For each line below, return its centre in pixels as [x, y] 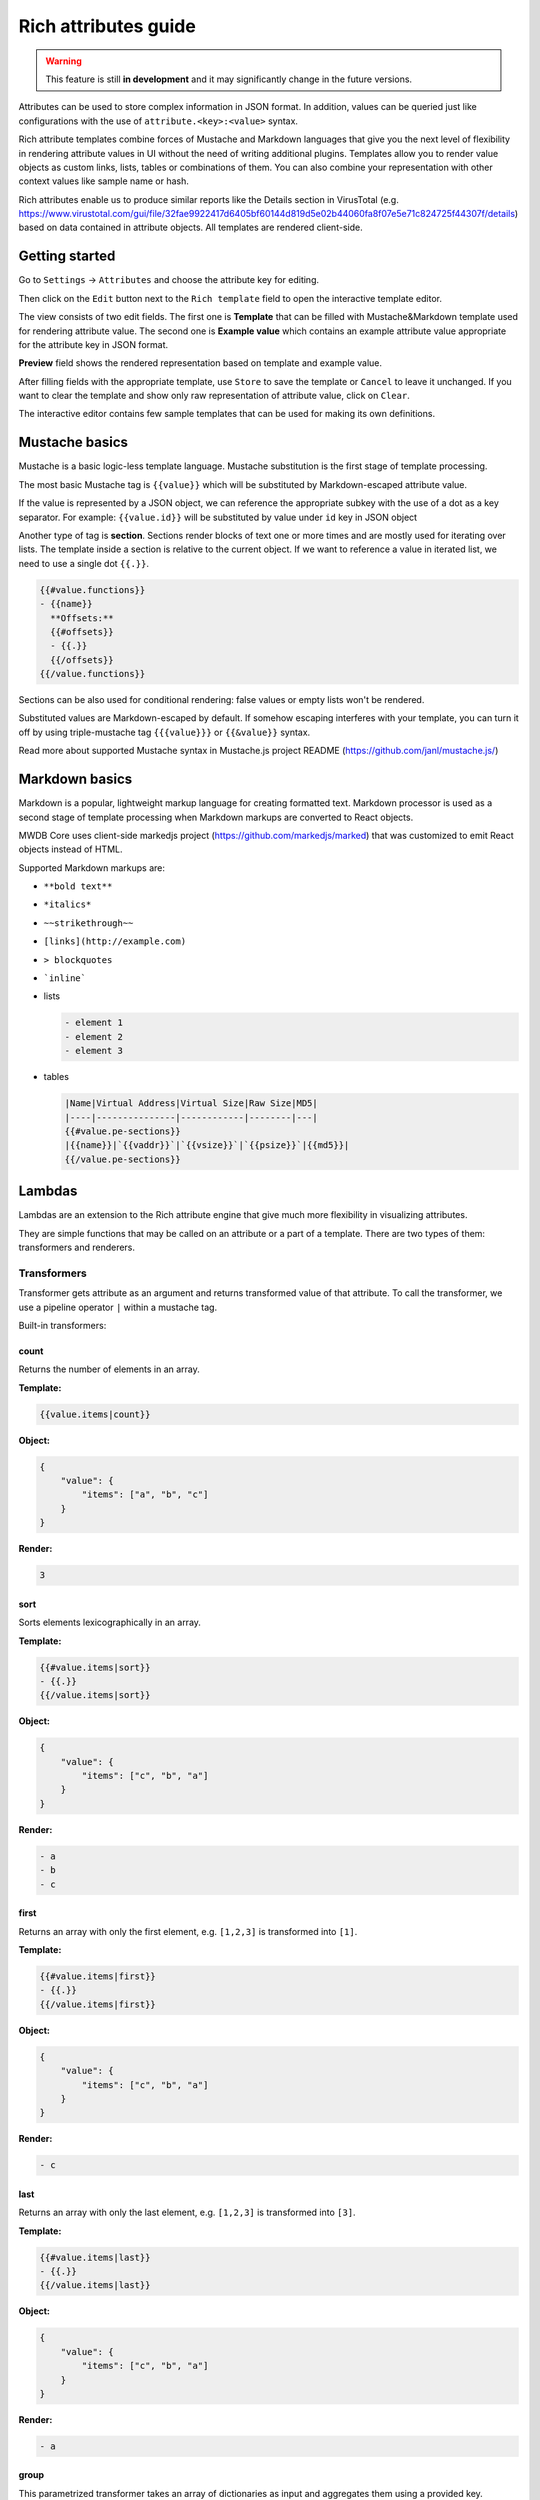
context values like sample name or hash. [103, 181]
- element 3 [94, 1051]
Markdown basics [75, 779]
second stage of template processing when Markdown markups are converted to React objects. [216, 817]
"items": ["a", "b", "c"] [145, 1494]
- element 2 [94, 1036]
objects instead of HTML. [71, 849]
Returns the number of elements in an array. [109, 1369]
